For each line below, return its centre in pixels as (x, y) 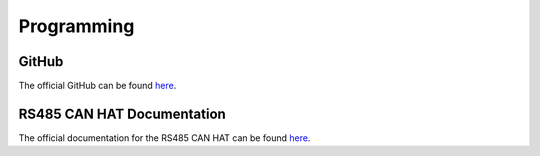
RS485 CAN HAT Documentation (122, 113)
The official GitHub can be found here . (97, 86)
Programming (76, 26)
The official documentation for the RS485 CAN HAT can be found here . (164, 137)
